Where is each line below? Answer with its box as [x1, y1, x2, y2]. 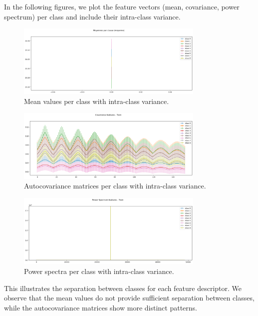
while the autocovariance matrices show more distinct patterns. [4, 302, 197, 312]
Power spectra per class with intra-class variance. [24, 265, 174, 276]
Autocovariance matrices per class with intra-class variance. [24, 180, 206, 191]
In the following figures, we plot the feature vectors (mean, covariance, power [4, 1, 240, 11]
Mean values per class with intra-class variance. [24, 95, 169, 106]
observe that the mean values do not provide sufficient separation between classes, [4, 292, 255, 303]
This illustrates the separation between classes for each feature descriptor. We [4, 282, 242, 293]
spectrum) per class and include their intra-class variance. [4, 11, 181, 21]
